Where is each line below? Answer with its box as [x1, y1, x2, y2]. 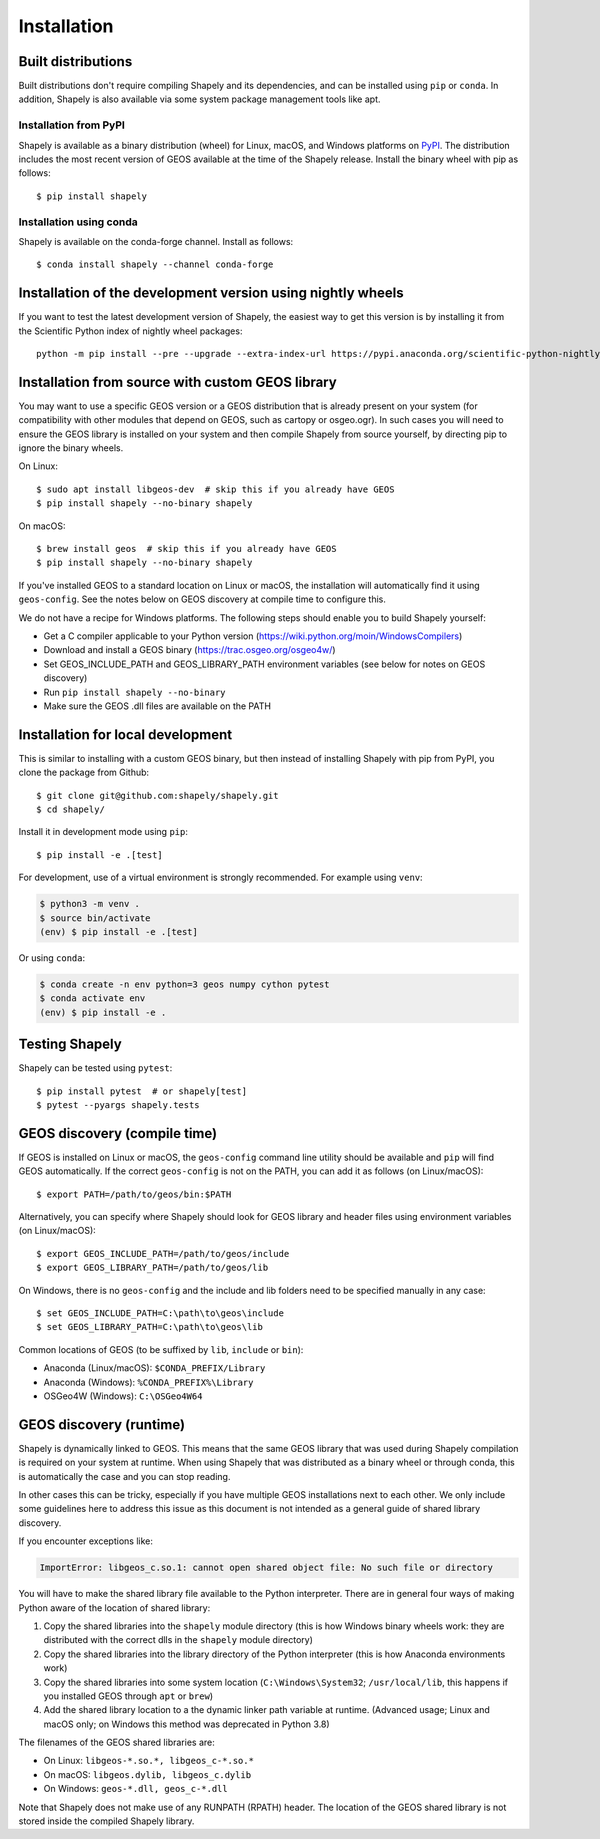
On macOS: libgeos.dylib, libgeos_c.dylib [43, 1768, 252, 1780]
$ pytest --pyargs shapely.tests [36, 1099, 200, 1110]
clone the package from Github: [18, 766, 150, 779]
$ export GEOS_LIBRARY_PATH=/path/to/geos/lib [36, 1262, 269, 1274]
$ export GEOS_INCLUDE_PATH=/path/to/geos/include [36, 1248, 290, 1259]
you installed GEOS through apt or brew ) [43, 1690, 214, 1702]
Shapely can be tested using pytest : [18, 1062, 173, 1074]
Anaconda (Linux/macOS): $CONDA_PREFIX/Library [43, 1362, 266, 1374]
